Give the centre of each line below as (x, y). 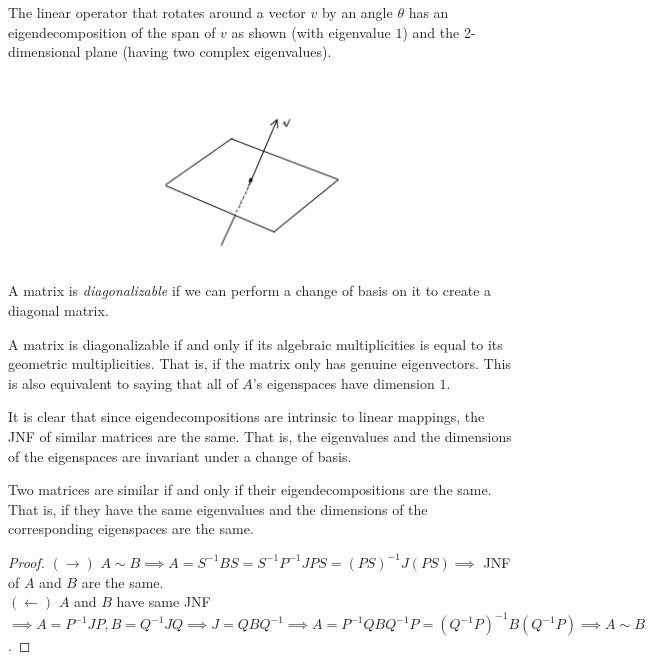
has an (428, 12)
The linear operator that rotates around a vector (157, 12)
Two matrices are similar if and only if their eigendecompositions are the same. (250, 489)
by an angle (357, 12)
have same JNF (163, 601)
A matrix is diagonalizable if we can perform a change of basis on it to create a (250, 290)
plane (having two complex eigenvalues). (208, 51)
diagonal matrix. (58, 310)
